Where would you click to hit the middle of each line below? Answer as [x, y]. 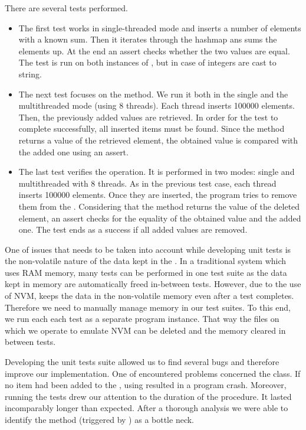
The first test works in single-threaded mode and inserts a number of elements [160, 27]
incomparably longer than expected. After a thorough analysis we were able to [147, 408]
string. [30, 74]
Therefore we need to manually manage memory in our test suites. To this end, [148, 307]
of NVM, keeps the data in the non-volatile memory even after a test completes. [149, 296]
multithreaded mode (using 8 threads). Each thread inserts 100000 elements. [157, 105]
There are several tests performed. [66, 8]
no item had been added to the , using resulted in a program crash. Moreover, [146, 385]
